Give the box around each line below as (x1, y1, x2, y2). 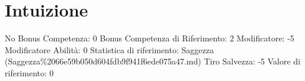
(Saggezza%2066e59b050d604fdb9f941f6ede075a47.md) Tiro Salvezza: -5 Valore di (5, 55, 301, 67)
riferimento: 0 (5, 66, 54, 79)
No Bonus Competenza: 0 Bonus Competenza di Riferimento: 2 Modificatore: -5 (5, 32, 294, 44)
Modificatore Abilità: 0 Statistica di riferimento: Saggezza (5, 43, 214, 56)
